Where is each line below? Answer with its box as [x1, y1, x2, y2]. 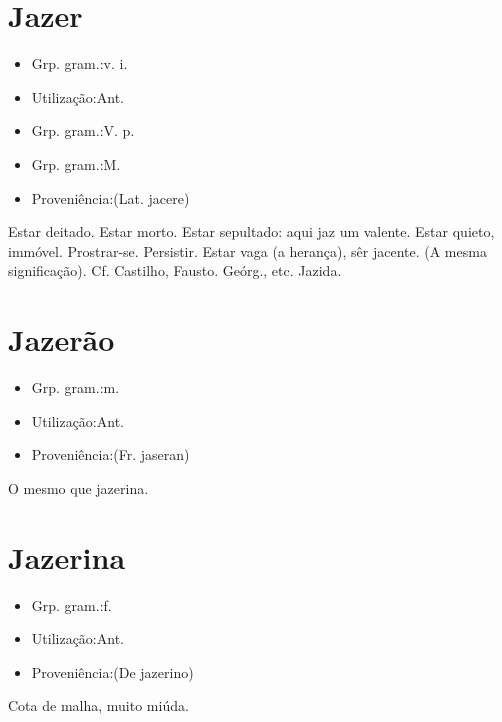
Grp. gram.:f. [31, 594, 112, 615]
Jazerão [8, 319, 115, 360]
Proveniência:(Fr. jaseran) [31, 444, 190, 465]
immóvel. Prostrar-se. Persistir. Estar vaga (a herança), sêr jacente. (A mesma [8, 240, 487, 261]
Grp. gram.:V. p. [31, 120, 135, 141]
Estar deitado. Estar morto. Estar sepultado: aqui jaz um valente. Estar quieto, [8, 221, 495, 242]
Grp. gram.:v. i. [31, 53, 128, 74]
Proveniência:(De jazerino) [31, 661, 194, 682]
